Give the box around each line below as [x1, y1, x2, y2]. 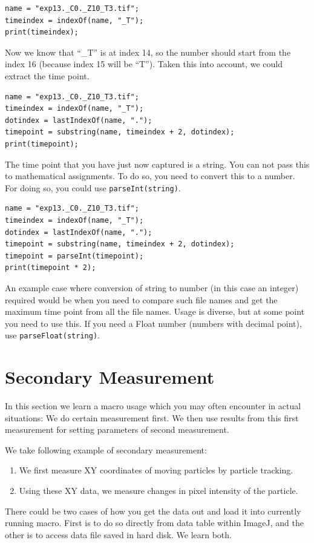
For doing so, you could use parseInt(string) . [5, 181, 181, 194]
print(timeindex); [5, 28, 79, 37]
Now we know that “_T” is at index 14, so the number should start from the [5, 45, 291, 58]
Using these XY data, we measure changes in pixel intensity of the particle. [19, 484, 298, 497]
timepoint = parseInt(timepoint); [5, 251, 144, 260]
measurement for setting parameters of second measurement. [5, 423, 229, 436]
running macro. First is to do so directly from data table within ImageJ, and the [5, 516, 304, 529]
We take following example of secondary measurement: [5, 443, 207, 456]
